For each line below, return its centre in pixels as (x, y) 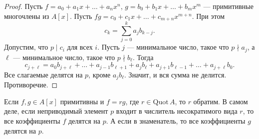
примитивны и (82, 101)
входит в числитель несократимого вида (177, 111)
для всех (80, 47)
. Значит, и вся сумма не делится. (175, 74)
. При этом (208, 16)
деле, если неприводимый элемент (56, 111)
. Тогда (143, 57)
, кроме (100, 74)
